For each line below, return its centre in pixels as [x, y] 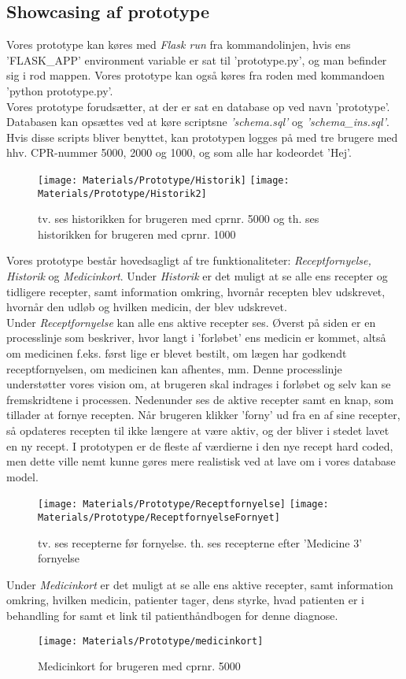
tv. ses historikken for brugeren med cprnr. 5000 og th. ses [179, 219]
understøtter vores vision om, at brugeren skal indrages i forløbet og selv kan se [199, 384]
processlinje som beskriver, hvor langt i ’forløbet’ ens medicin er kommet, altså [196, 338]
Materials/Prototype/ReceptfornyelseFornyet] [159, 518]
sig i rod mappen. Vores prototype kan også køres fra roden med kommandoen [196, 75]
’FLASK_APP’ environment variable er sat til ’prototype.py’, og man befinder [197, 59]
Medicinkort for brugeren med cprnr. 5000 [139, 666]
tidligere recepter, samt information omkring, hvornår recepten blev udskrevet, [196, 291]
